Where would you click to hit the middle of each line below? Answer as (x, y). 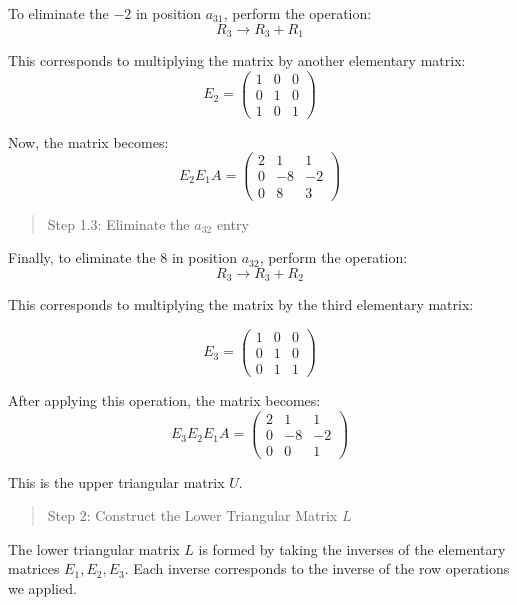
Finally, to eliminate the (82, 257)
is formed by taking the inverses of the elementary (352, 548)
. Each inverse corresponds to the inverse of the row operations (317, 568)
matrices (34, 568)
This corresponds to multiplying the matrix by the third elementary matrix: (241, 304)
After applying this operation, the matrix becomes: (164, 399)
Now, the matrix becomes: (88, 141)
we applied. (42, 588)
